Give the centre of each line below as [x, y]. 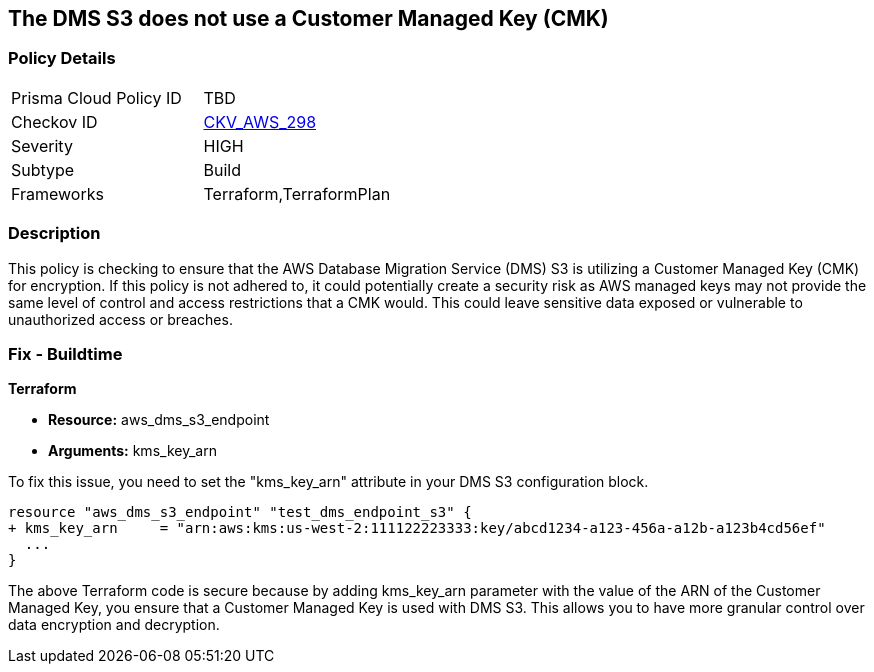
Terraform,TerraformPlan [297, 193]
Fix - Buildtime [65, 353]
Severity [42, 145]
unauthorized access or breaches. [120, 319]
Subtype [43, 169]
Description [54, 233]
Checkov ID [54, 121]
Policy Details [62, 58]
